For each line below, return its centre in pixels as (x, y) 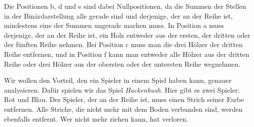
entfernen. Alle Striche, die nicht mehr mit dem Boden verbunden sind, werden (123, 109)
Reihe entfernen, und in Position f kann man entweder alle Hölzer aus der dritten (127, 54)
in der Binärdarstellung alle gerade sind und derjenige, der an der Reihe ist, (118, 15)
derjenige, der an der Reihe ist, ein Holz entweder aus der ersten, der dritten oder (127, 35)
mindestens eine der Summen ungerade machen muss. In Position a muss (114, 25)
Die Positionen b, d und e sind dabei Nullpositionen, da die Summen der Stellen (125, 6)
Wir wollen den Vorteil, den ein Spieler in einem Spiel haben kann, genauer (118, 80)
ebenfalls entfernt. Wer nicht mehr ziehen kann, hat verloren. (96, 118)
